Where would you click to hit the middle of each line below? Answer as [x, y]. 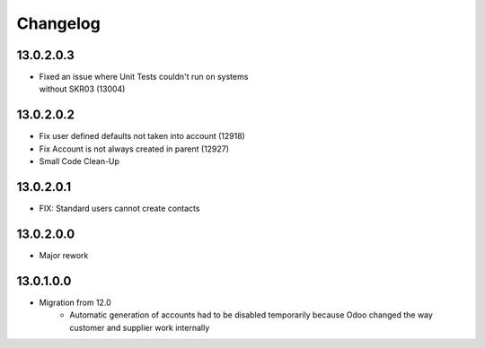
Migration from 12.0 [75, 302]
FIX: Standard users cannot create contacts [119, 209]
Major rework [64, 255]
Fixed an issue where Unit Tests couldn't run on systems [144, 77]
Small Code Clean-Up [79, 161]
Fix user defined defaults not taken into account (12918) [142, 136]
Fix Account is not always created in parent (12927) [134, 149]
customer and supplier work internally [140, 327]
